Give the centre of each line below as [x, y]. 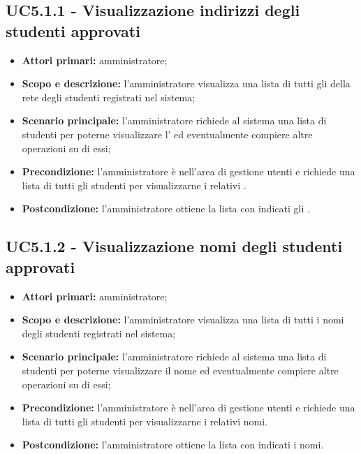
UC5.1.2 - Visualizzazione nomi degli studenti [174, 246]
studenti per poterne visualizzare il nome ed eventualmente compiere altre [180, 370]
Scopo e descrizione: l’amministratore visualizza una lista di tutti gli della [186, 83]
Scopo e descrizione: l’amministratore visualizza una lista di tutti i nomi [183, 320]
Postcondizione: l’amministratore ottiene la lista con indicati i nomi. [173, 445]
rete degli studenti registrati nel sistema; [109, 97]
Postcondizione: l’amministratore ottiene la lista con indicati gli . [166, 208]
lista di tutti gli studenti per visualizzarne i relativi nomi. [145, 421]
